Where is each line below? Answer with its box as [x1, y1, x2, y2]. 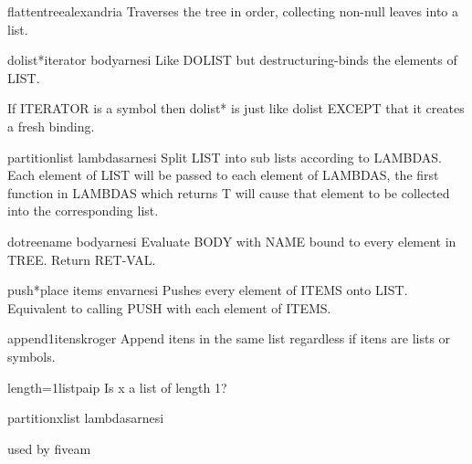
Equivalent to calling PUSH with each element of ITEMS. [7, 298, 331, 317]
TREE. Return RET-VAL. [7, 249, 156, 269]
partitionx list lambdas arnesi [7, 408, 164, 427]
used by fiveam [7, 438, 91, 458]
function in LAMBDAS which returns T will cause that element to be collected [7, 183, 450, 202]
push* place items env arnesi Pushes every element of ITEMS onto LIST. [7, 280, 408, 300]
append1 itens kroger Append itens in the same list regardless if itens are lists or [7, 329, 451, 348]
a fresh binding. [7, 116, 95, 135]
